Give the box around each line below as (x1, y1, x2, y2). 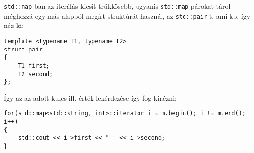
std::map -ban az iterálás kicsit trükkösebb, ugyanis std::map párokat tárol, (4, 1, 232, 11)
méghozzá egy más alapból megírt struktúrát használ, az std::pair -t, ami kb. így (4, 10, 251, 21)
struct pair (4, 46, 43, 53)
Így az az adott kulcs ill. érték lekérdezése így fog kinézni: (4, 92, 177, 102)
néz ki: (4, 20, 24, 30)
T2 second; (18, 70, 53, 77)
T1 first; (18, 62, 50, 69)
